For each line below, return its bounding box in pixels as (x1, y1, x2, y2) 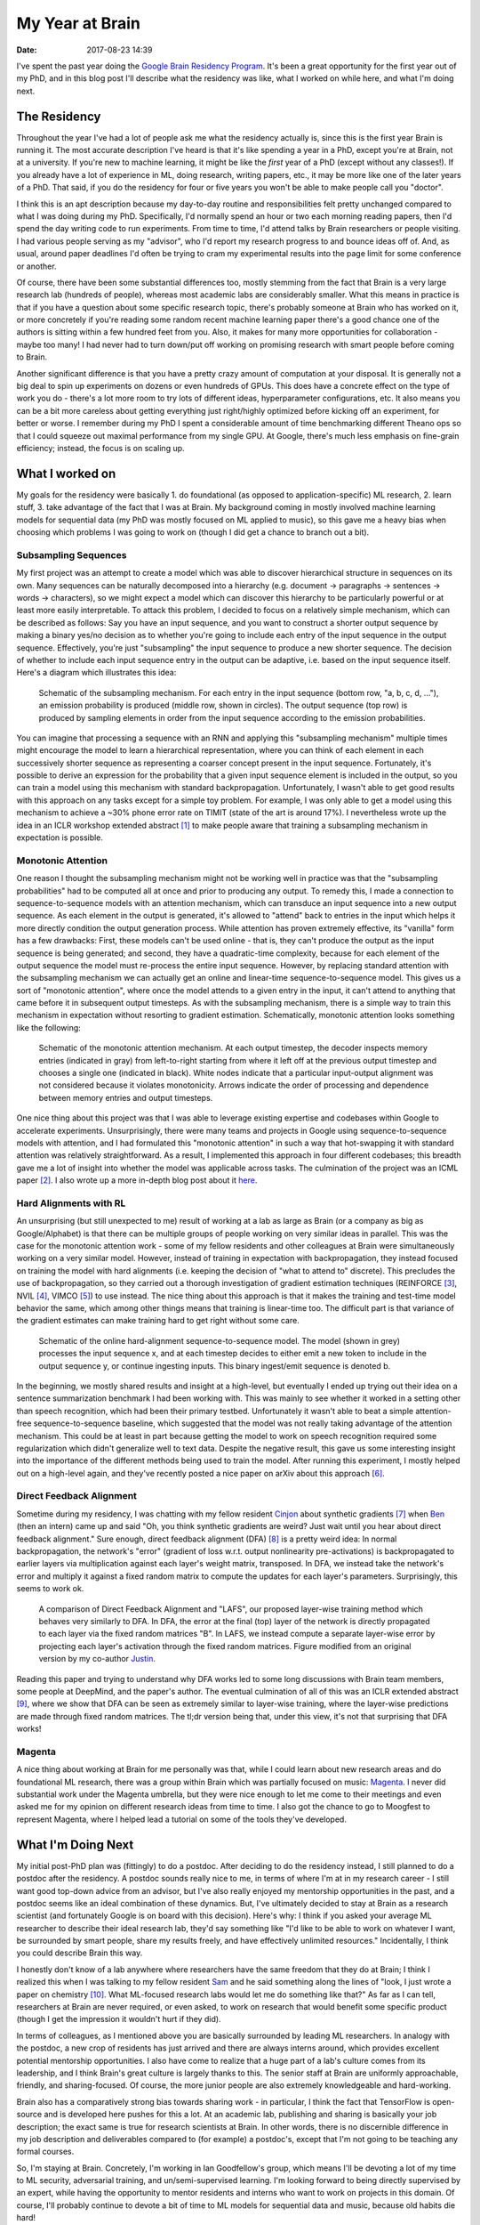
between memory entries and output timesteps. (38, 1092, 213, 1103)
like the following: (16, 1022, 82, 1032)
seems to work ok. (16, 1583, 84, 1594)
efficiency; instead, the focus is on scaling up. (16, 443, 186, 453)
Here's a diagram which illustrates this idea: (16, 667, 177, 678)
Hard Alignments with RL (16, 1197, 126, 1210)
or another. (16, 261, 57, 271)
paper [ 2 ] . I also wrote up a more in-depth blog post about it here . (16, 1175, 258, 1185)
